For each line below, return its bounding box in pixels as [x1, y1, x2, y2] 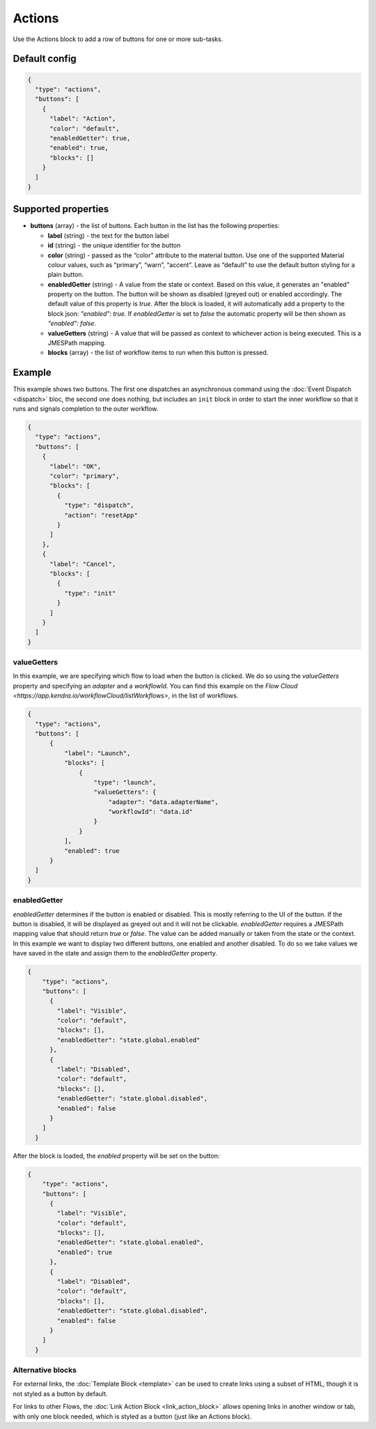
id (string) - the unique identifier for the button [47, 241, 181, 250]
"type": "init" [63, 589, 116, 597]
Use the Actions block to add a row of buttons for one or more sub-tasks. [13, 35, 224, 43]
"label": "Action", [49, 115, 116, 123]
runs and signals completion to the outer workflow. [13, 404, 159, 413]
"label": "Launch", [63, 749, 131, 757]
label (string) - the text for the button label [47, 231, 169, 240]
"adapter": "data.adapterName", [108, 798, 219, 806]
